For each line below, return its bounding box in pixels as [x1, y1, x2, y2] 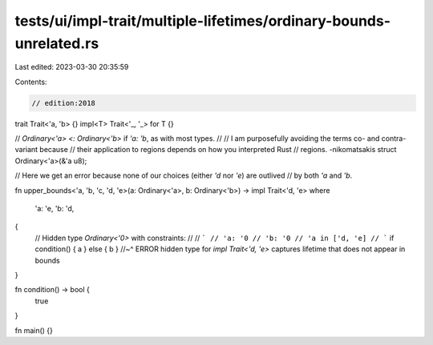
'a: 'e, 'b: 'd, [34, 204, 75, 214]
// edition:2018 [31, 98, 96, 107]
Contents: [14, 77, 47, 86]
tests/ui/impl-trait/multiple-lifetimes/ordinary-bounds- [14, 12, 391, 30]
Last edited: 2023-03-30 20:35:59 [14, 62, 129, 72]
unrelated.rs [14, 34, 99, 52]
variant [14, 145, 38, 154]
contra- [381, 134, 407, 143]
